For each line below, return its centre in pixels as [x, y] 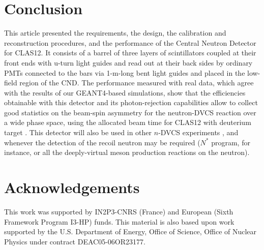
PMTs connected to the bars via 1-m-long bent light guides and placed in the [125, 72]
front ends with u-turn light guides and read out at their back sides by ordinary [128, 62]
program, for [231, 142]
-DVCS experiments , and [198, 132]
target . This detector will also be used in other [78, 132]
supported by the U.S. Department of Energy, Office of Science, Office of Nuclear [130, 231]
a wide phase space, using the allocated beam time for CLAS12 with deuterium [128, 122]
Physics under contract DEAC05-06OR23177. [75, 241]
